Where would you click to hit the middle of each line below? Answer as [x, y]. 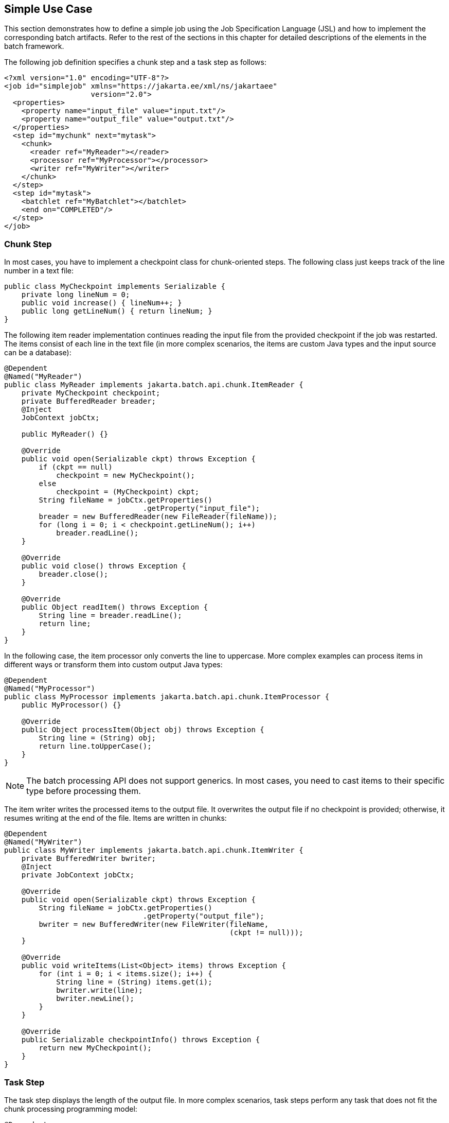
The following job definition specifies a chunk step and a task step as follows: [135, 62]
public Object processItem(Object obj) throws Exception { [143, 730]
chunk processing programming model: [71, 1109]
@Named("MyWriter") [43, 842]
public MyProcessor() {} [71, 705]
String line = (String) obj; [97, 738]
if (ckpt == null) [76, 467]
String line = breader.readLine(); [110, 616]
